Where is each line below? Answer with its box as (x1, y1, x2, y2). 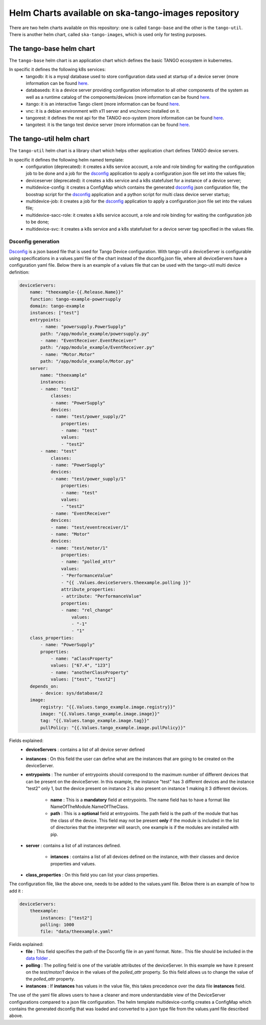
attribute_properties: (61, 587, 116, 592)
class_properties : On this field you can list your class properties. (26, 872, 159, 878)
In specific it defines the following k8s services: (9, 67, 106, 73)
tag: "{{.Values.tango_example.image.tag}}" (40, 718, 150, 724)
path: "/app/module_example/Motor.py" (40, 359, 134, 364)
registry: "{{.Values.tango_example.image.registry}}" (40, 704, 176, 710)
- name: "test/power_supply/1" (50, 476, 127, 482)
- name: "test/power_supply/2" (50, 414, 127, 419)
